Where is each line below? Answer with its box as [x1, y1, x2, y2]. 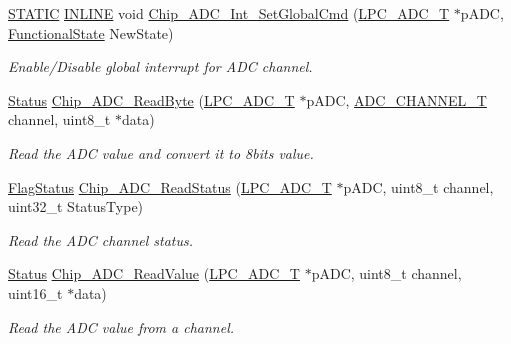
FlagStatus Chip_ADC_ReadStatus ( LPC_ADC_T [8, 176, 332, 197]
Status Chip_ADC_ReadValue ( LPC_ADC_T [8, 263, 300, 284]
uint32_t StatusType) [8, 196, 144, 217]
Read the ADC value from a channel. [8, 316, 235, 337]
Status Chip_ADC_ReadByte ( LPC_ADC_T [8, 89, 295, 110]
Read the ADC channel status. [8, 229, 194, 250]
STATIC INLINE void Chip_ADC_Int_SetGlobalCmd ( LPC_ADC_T [8, 3, 450, 23]
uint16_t [8, 282, 63, 303]
